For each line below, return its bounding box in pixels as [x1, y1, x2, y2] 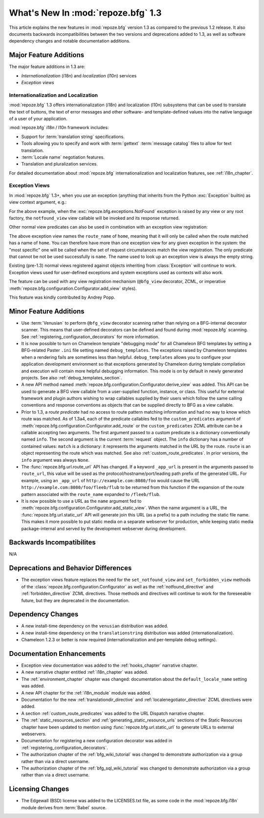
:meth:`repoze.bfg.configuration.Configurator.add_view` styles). [9, 285, 137, 291]
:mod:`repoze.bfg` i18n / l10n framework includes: [9, 125, 109, 131]
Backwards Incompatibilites [9, 538, 96, 547]
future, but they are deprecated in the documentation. [21, 597, 130, 603]
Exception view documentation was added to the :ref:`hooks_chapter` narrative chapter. [21, 662, 198, 668]
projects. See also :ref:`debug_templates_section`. [21, 374, 122, 380]
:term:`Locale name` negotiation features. [21, 154, 105, 160]
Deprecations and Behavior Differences [9, 564, 132, 572]
